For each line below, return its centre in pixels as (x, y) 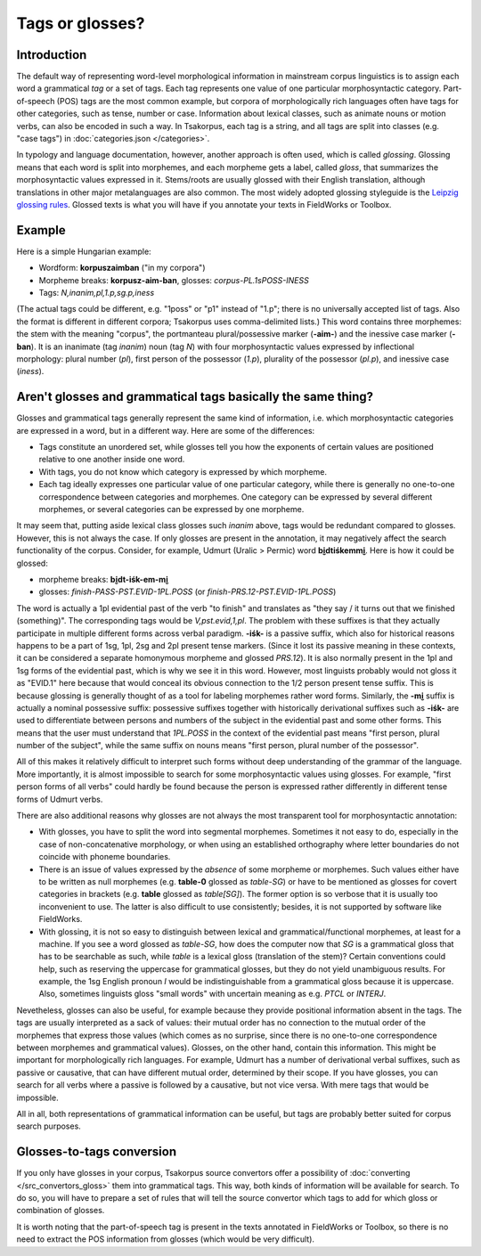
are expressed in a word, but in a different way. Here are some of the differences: (166, 430)
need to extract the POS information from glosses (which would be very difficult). (166, 1239)
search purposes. (49, 1126)
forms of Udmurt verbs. (60, 799)
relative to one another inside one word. (112, 460)
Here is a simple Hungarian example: (84, 251)
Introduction (52, 55)
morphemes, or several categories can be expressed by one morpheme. (171, 510)
